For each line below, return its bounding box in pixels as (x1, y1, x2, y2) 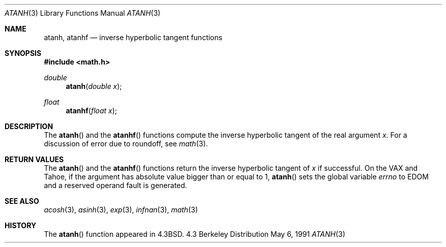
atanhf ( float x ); (66, 106, 117, 115)
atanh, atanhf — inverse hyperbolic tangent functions (44, 33, 223, 42)
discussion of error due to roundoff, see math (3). (44, 139, 208, 148)
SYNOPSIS (5, 49, 42, 57)
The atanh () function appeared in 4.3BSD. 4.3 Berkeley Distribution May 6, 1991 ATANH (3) (44, 230, 345, 238)
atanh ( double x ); (66, 82, 122, 90)
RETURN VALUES (5, 155, 64, 164)
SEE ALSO (5, 197, 39, 205)
